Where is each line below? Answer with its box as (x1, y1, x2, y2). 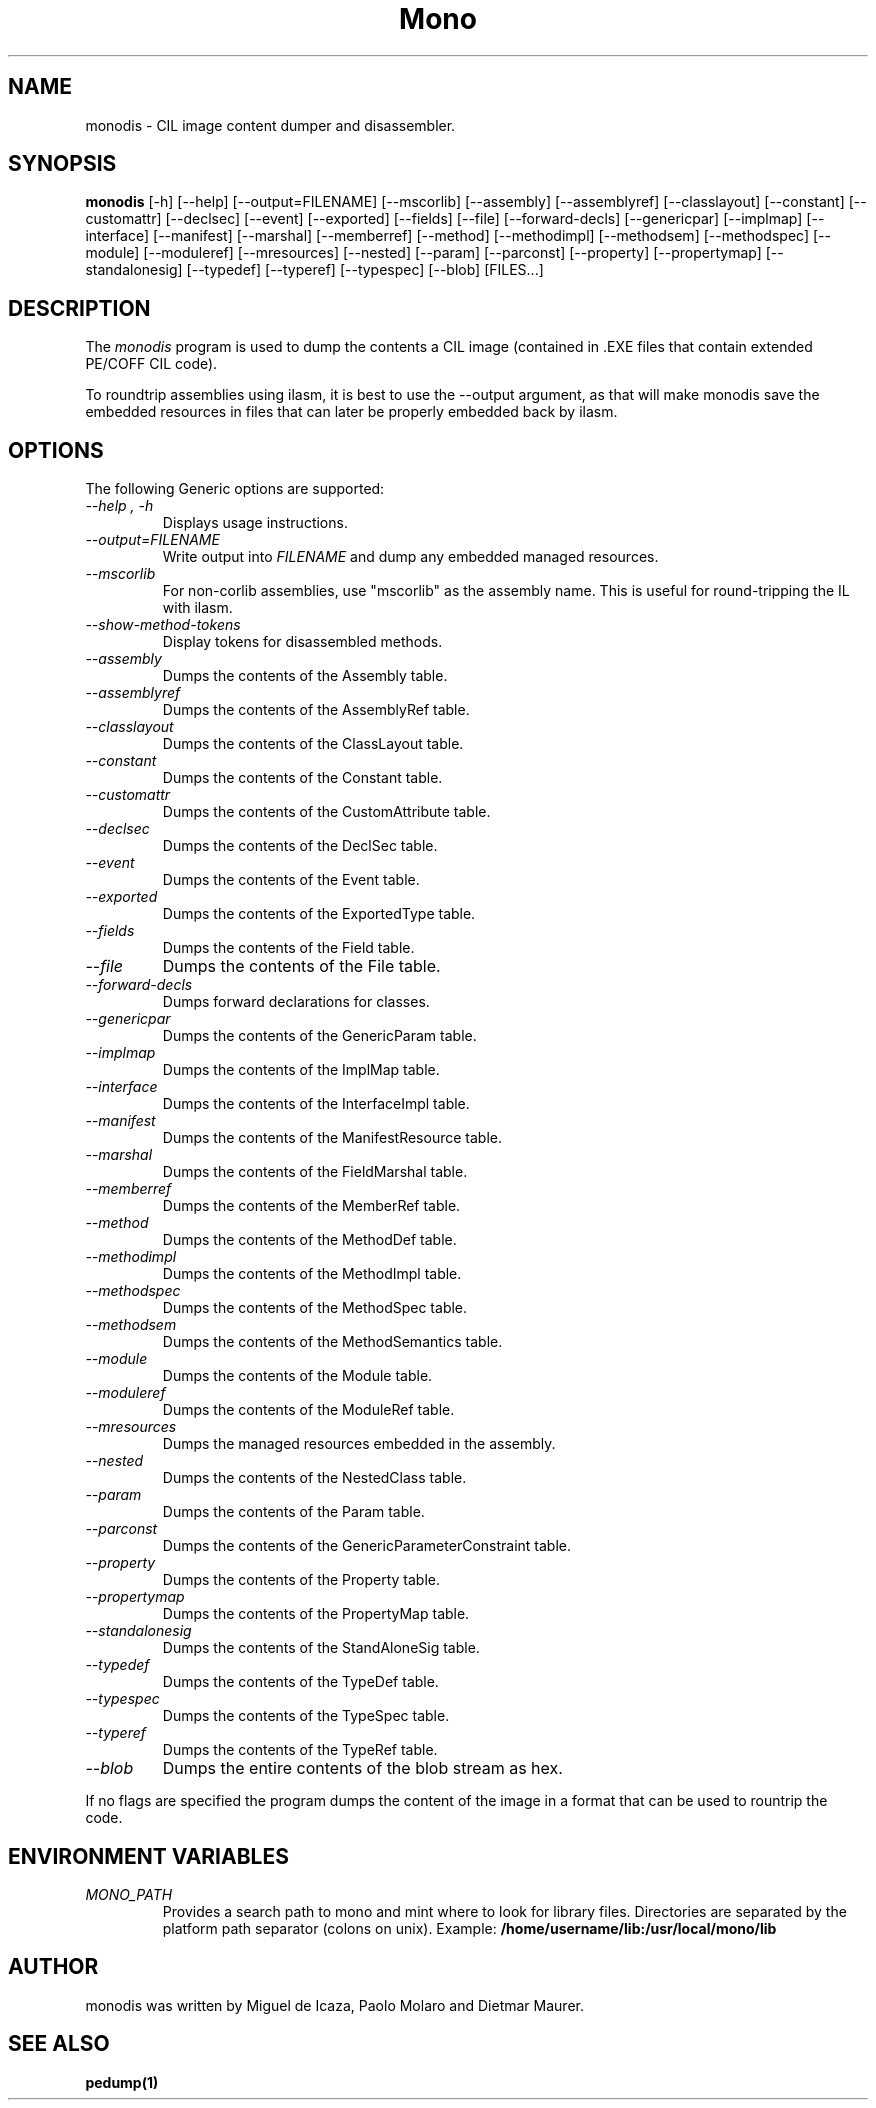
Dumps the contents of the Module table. (162, 1367, 433, 1385)
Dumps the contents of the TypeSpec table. (162, 1707, 450, 1725)
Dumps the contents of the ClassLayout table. (162, 735, 464, 753)
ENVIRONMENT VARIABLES (8, 1843, 289, 1869)
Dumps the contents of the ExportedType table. (162, 905, 476, 923)
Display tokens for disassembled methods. (162, 633, 443, 651)
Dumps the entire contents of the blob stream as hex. (162, 1758, 563, 1779)
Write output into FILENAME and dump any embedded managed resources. (162, 548, 659, 566)
